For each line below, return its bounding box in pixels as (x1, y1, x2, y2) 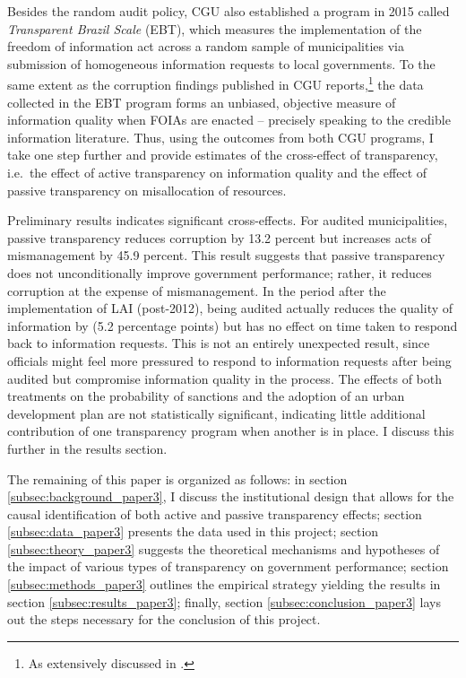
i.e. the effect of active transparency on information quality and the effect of (7, 163, 427, 181)
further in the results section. (7, 439, 168, 457)
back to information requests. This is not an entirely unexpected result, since (7, 334, 430, 352)
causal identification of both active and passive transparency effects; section (7, 504, 422, 523)
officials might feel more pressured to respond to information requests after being (7, 351, 452, 369)
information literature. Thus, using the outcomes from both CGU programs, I (7, 127, 434, 146)
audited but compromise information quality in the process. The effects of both (7, 369, 442, 387)
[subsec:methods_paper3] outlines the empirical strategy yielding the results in (7, 575, 441, 594)
